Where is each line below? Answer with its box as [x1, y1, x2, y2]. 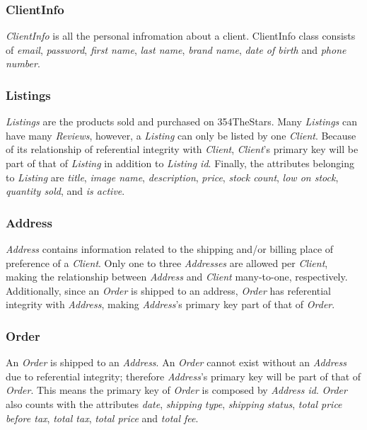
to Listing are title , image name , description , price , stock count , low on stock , [6, 169, 339, 184]
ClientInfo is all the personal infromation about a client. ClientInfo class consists [6, 28, 356, 43]
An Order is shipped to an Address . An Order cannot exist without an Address [6, 355, 346, 370]
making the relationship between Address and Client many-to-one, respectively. [6, 269, 348, 284]
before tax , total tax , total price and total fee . [6, 410, 199, 425]
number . [6, 56, 40, 71]
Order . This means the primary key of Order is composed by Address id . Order [6, 383, 347, 397]
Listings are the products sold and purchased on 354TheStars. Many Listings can [6, 114, 358, 129]
